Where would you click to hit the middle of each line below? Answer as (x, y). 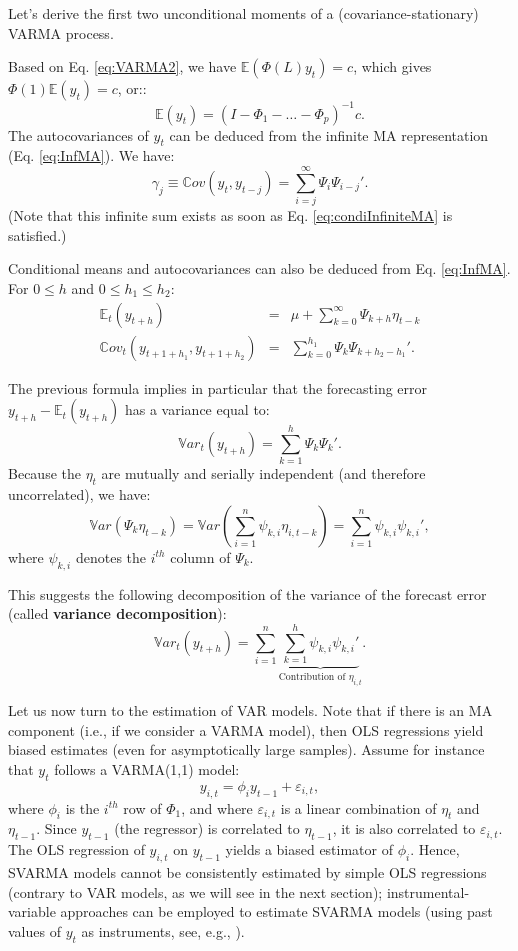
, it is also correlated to (404, 828)
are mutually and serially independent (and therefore (263, 473)
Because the (44, 473)
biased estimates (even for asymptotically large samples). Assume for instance (246, 749)
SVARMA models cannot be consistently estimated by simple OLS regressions (247, 872)
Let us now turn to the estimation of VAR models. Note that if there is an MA (250, 710)
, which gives (392, 66)
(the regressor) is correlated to (207, 828)
